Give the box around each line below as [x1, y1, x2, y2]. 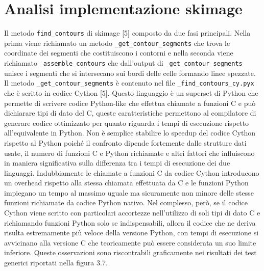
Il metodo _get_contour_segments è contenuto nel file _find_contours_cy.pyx [4, 77, 254, 88]
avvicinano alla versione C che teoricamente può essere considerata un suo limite [4, 237, 256, 248]
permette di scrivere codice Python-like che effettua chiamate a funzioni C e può [4, 97, 256, 108]
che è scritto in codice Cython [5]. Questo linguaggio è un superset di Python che [4, 87, 258, 98]
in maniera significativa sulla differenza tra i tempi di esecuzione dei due [4, 157, 230, 168]
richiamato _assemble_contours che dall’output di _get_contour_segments [4, 58, 243, 68]
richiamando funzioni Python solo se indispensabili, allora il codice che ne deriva [4, 217, 256, 228]
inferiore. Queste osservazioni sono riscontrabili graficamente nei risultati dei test [4, 247, 257, 258]
